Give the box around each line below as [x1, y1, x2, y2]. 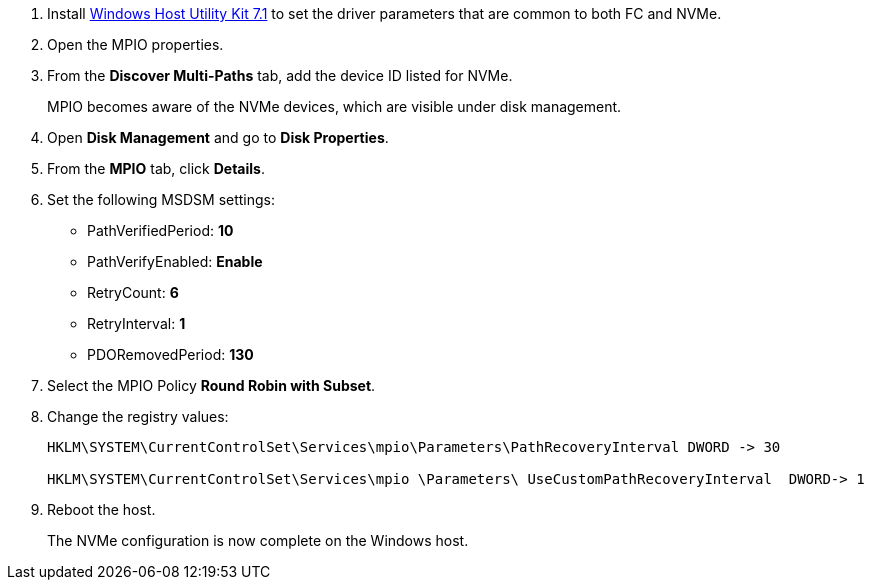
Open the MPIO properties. [47, 36, 224, 53]
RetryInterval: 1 [87, 315, 186, 332]
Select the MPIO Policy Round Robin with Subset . [47, 377, 376, 394]
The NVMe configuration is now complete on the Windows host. [47, 532, 469, 549]
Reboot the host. [47, 501, 156, 518]
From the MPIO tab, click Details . [47, 160, 265, 177]
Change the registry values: [47, 408, 229, 425]
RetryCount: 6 [87, 284, 179, 301]
